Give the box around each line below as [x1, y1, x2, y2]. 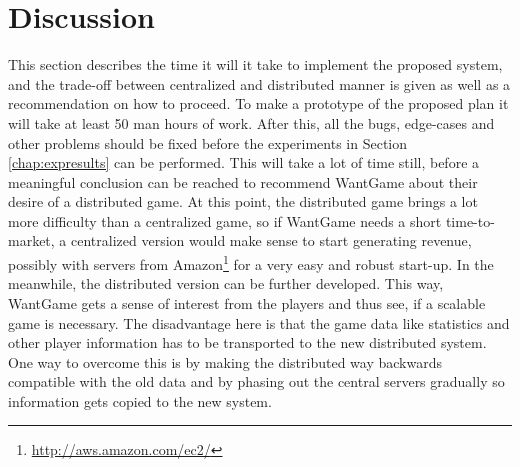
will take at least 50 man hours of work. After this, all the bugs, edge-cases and [8, 112, 495, 133]
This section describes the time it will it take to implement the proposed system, [8, 54, 503, 75]
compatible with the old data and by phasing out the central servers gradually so [8, 371, 505, 392]
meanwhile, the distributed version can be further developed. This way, [8, 273, 444, 294]
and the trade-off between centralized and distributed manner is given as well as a [8, 73, 511, 94]
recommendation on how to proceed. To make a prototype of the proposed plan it [8, 93, 509, 114]
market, [8, 230, 55, 251]
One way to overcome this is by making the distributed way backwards [8, 351, 442, 372]
